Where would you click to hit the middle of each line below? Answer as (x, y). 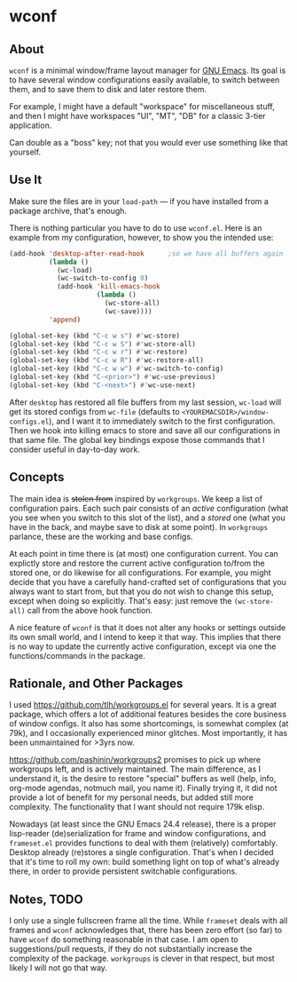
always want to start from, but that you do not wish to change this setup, (142, 591)
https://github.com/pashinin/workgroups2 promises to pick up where (135, 760)
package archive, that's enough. (68, 210)
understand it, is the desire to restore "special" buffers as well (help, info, (143, 779)
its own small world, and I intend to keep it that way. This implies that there (145, 637)
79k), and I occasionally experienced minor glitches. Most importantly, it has (148, 733)
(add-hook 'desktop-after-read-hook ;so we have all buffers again (146, 253)
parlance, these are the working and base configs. (101, 536)
